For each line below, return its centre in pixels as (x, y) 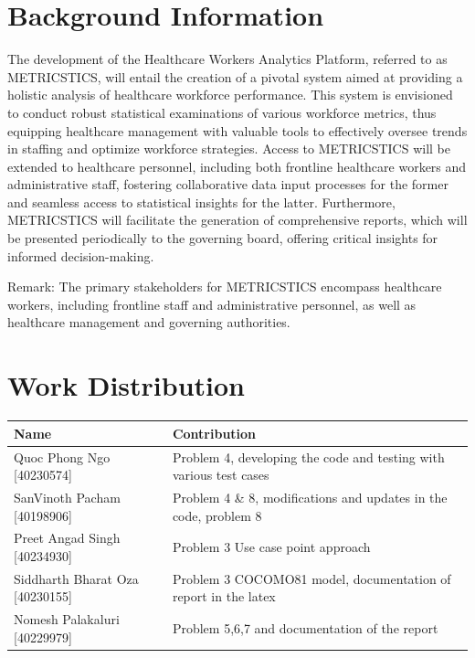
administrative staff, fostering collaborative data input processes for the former (228, 184)
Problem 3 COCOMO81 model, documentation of (311, 578)
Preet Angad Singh (67, 538)
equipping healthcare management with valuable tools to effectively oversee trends (237, 130)
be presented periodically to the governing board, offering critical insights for (223, 238)
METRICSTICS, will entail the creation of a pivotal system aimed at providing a (235, 76)
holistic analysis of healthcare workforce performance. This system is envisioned (230, 95)
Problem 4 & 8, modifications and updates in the (310, 497)
